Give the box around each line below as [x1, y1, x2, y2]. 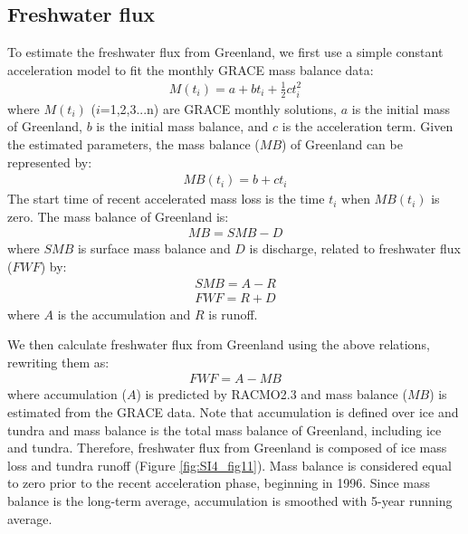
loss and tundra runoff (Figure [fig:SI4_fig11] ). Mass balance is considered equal [7, 455, 452, 474]
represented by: [7, 152, 92, 171]
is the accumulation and [57, 304, 191, 323]
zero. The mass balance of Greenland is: [7, 206, 229, 225]
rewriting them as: [7, 352, 110, 371]
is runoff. [208, 304, 258, 323]
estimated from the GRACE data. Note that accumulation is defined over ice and [7, 403, 459, 422]
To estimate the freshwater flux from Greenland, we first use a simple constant [7, 43, 444, 62]
